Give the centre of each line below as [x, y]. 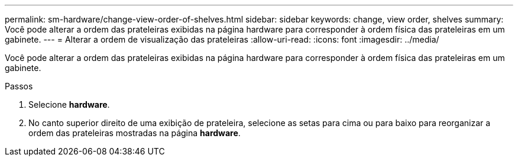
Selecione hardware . [69, 104]
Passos [19, 86]
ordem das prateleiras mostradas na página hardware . [135, 133]
